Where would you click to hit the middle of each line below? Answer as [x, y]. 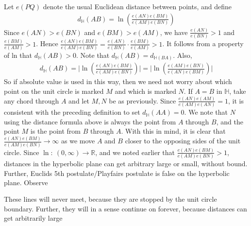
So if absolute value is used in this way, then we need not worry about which [118, 81]
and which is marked [145, 91]
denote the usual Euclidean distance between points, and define [137, 6]
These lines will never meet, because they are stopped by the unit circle [110, 199]
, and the [230, 121]
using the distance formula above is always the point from [90, 121]
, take [238, 91]
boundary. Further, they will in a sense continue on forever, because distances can [125, 208]
